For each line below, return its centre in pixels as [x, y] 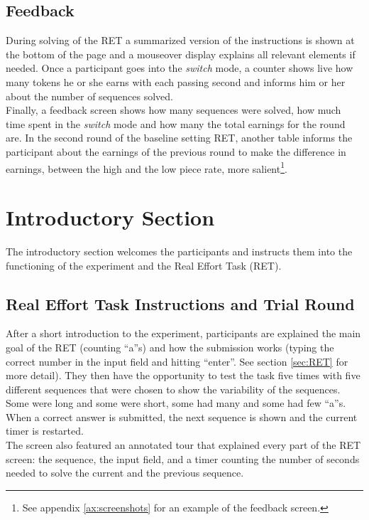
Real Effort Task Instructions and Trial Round [180, 303]
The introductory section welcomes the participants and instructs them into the [179, 251]
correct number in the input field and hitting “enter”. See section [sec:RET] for [177, 361]
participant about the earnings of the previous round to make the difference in [176, 151]
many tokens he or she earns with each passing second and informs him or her [176, 81]
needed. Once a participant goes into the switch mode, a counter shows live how [180, 68]
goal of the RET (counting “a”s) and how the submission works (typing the [170, 347]
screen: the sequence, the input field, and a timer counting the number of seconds [183, 458]
